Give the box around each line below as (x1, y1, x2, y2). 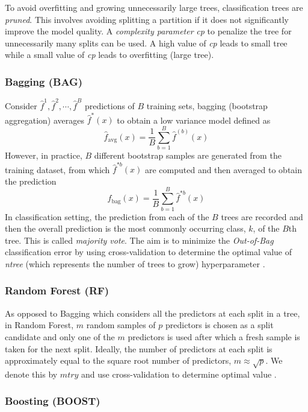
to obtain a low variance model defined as (117, 113, 271, 126)
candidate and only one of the (5, 330, 115, 343)
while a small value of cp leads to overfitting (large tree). (5, 48, 214, 61)
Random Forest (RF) (5, 283, 109, 298)
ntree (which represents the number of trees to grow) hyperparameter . (5, 257, 265, 270)
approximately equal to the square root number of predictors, (5, 354, 232, 367)
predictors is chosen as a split (165, 319, 274, 331)
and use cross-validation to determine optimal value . (81, 367, 277, 380)
